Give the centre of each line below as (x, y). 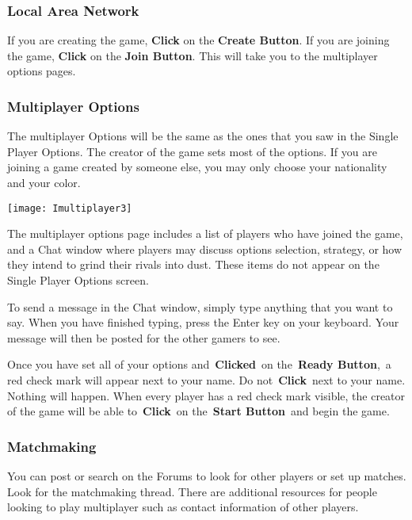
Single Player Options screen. (78, 280)
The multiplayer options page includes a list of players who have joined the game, (205, 233)
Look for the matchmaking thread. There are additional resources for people (192, 491)
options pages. (42, 71)
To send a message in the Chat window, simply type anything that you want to (200, 306)
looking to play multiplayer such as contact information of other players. (183, 507)
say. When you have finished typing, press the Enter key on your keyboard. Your (203, 322)
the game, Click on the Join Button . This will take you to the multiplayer (193, 55)
